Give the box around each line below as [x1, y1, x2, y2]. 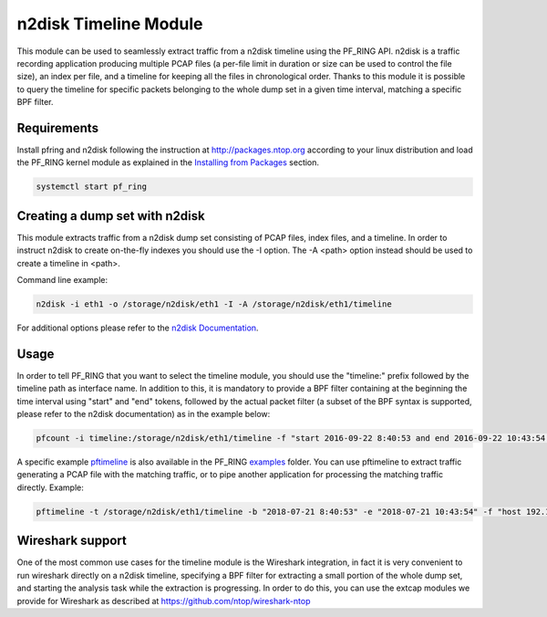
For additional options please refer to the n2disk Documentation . [16, 322, 259, 333]
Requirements [16, 120, 99, 136]
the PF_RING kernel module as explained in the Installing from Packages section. [16, 157, 319, 168]
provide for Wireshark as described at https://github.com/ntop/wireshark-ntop [16, 595, 311, 606]
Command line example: [16, 275, 108, 286]
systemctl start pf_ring [36, 182, 148, 192]
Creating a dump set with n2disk [16, 208, 205, 224]
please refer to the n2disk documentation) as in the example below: [16, 409, 271, 420]
